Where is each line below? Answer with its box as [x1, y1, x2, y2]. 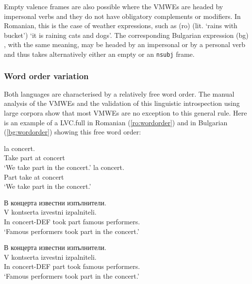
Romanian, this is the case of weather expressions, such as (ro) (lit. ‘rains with [4, 20, 237, 31]
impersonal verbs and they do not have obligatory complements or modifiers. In [4, 11, 241, 21]
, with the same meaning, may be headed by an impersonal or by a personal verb [4, 39, 245, 50]
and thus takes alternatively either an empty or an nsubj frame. [4, 49, 195, 59]
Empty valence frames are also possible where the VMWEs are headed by [4, 1, 223, 11]
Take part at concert [4, 152, 65, 163]
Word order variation [4, 69, 89, 82]
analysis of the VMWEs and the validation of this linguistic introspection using [4, 98, 240, 108]
